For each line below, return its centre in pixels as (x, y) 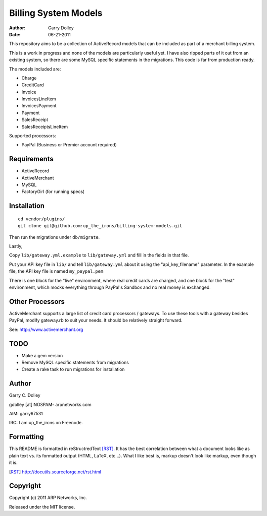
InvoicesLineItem (39, 99)
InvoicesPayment (39, 106)
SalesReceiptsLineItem (45, 127)
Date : (15, 34)
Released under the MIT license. (42, 507)
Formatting (26, 437)
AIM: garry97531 (26, 414)
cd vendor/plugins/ (42, 219)
